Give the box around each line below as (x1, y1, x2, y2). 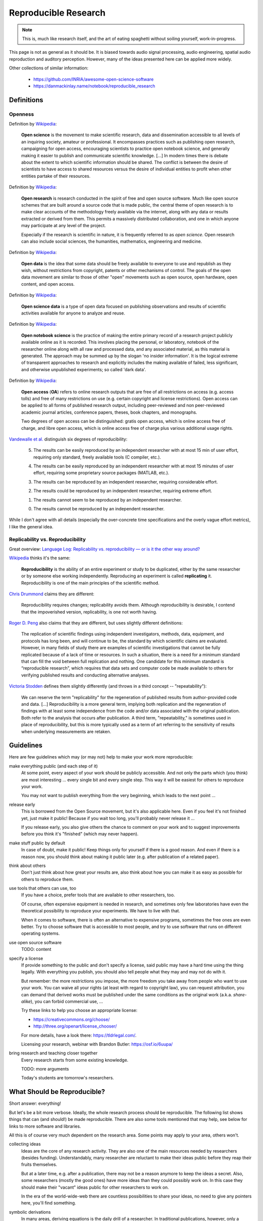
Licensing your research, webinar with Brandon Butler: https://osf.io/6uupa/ (21, 1041, 173, 1047)
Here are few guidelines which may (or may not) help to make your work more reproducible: (9, 754, 193, 760)
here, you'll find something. (21, 1200, 76, 1206)
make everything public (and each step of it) (9, 763, 98, 769)
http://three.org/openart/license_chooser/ (33, 1023, 117, 1029)
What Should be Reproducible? (9, 1088, 105, 1096)
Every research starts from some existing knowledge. (21, 1057, 129, 1063)
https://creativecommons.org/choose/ (33, 1016, 110, 1022)
